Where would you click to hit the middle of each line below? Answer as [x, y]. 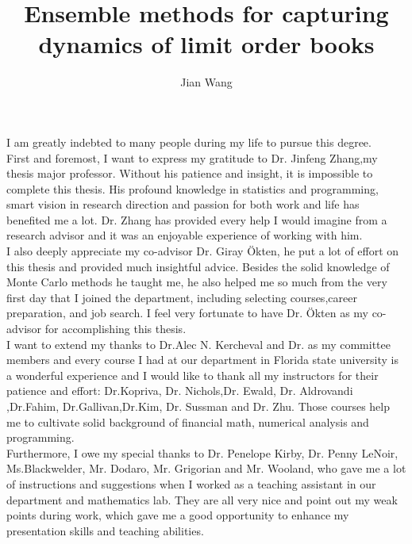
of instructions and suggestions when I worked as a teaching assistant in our [191, 483]
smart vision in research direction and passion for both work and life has [183, 204]
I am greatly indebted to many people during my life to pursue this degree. [189, 142]
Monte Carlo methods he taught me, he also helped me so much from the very [197, 282]
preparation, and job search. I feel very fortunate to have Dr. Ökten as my [187, 313]
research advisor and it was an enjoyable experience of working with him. [185, 235]
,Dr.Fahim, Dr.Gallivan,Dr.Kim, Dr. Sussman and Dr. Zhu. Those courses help [198, 406]
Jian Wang [206, 82]
